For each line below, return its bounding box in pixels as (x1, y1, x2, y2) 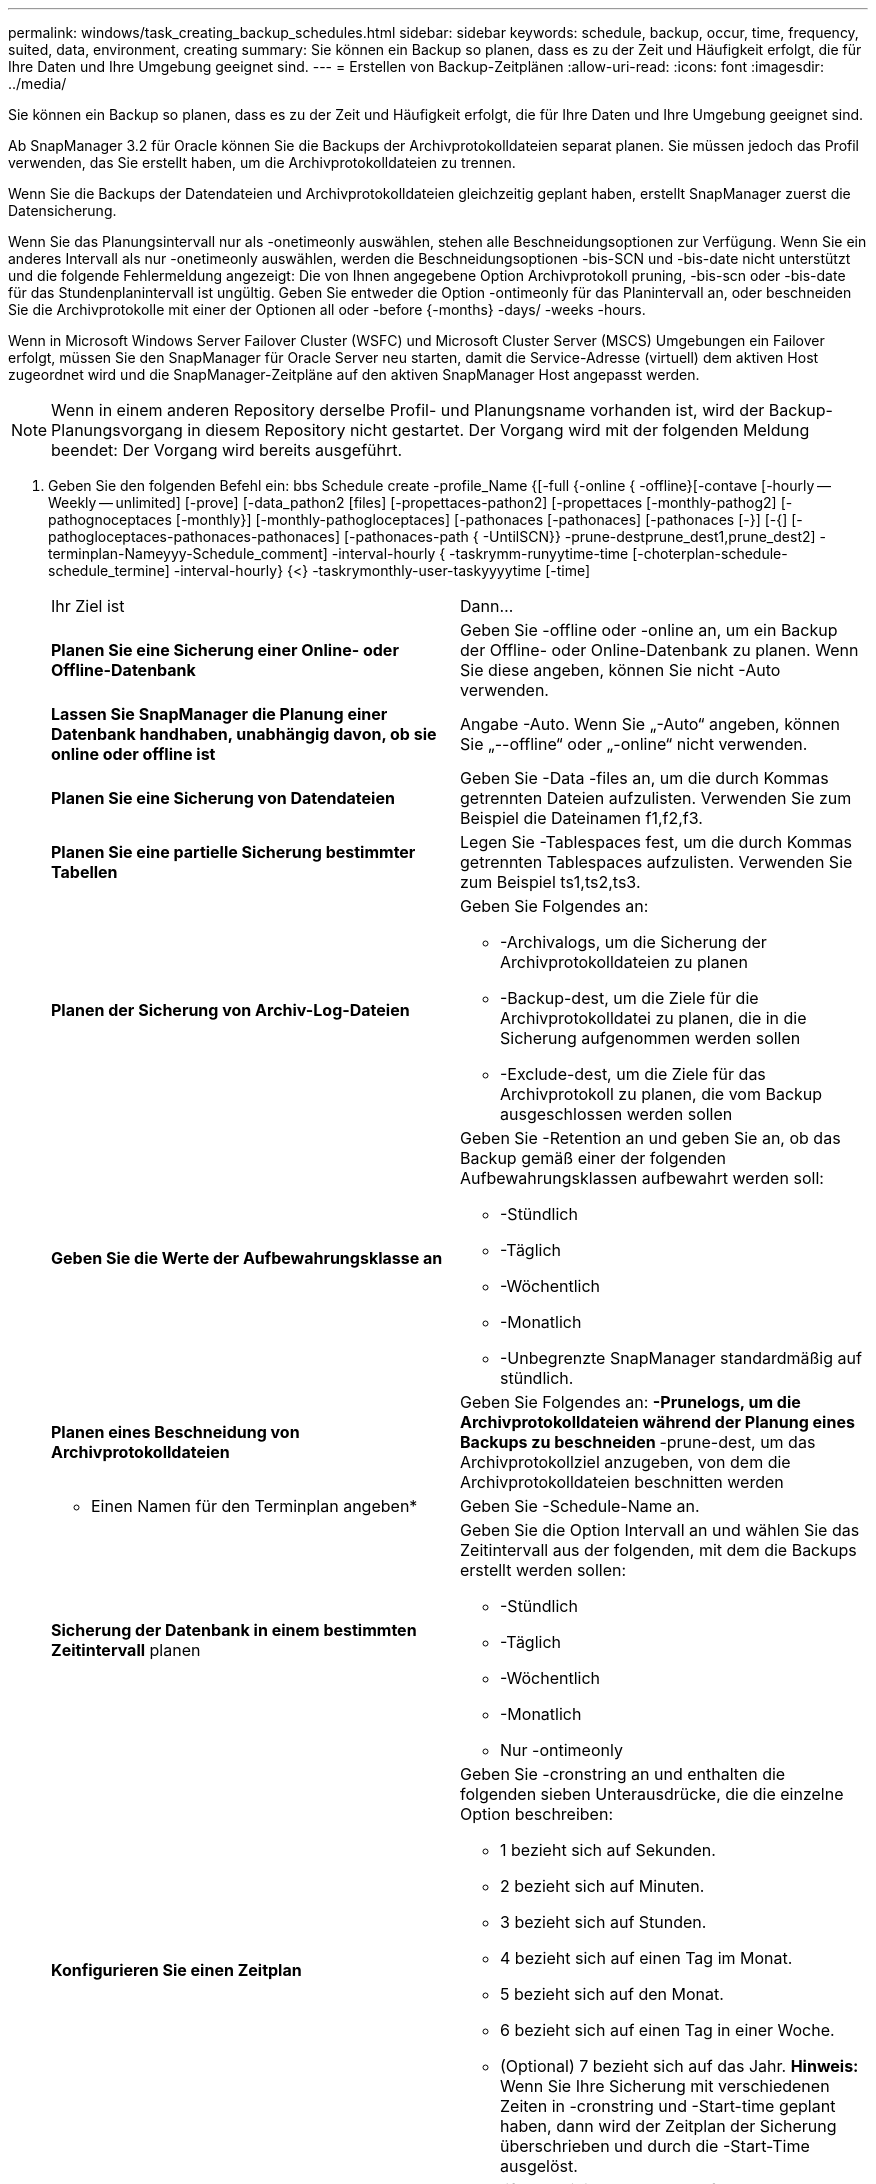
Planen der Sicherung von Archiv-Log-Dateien (51, 1000, 410, 1020)
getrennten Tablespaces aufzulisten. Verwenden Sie (460, 852, 853, 872)
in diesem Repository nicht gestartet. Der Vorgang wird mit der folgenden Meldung (187, 420, 810, 440)
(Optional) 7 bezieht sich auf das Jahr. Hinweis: (500, 2056, 859, 2076)
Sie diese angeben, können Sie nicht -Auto (460, 660, 781, 680)
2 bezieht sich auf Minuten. (500, 1876, 705, 1896)
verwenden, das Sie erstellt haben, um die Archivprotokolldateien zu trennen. (8, 154, 516, 171)
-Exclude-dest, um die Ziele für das (500, 1064, 766, 1084)
